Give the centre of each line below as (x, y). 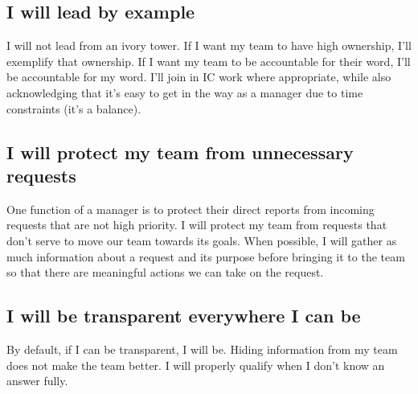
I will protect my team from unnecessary (180, 152)
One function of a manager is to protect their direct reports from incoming (191, 209)
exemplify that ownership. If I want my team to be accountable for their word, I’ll (209, 61)
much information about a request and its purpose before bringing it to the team (206, 256)
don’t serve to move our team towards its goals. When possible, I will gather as (202, 240)
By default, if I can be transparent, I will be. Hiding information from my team (202, 349)
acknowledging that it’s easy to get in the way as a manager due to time (185, 92)
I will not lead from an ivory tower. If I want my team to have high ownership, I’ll (209, 45)
